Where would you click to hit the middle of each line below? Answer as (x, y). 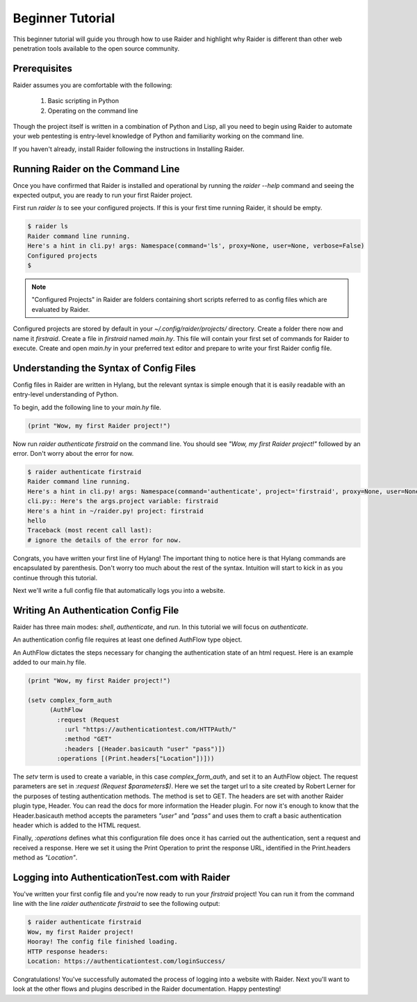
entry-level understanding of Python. (66, 395)
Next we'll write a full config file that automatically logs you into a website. (119, 590)
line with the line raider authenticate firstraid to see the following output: (116, 904)
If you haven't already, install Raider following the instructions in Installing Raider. (129, 149)
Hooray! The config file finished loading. (103, 942)
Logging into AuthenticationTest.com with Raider (122, 877)
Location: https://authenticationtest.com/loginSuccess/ (126, 961)
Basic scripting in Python (83, 101)
